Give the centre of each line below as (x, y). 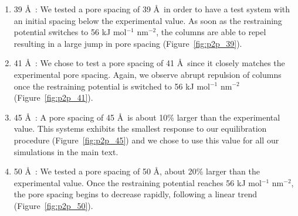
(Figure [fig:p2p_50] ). (53, 205)
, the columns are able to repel (211, 32)
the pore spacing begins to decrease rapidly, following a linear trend (136, 194)
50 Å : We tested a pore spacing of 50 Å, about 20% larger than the (137, 171)
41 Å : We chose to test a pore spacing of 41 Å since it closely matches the (149, 63)
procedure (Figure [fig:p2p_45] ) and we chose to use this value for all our (146, 140)
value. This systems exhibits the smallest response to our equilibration (140, 128)
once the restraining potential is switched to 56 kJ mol (112, 86)
